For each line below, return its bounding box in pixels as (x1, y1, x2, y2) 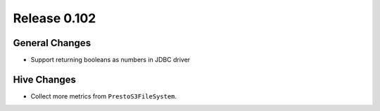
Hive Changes (13, 73, 77, 85)
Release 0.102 (13, 10, 96, 26)
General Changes (13, 37, 91, 49)
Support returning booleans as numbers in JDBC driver (30, 56, 191, 64)
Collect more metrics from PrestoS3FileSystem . (30, 91, 177, 101)
